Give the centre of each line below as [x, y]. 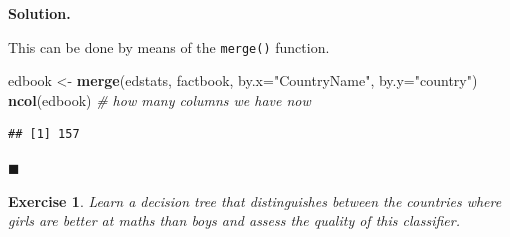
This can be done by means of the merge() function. [169, 46]
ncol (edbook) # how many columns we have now [159, 99]
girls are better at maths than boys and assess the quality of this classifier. [234, 220]
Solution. [39, 13]
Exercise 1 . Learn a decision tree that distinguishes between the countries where [255, 200]
